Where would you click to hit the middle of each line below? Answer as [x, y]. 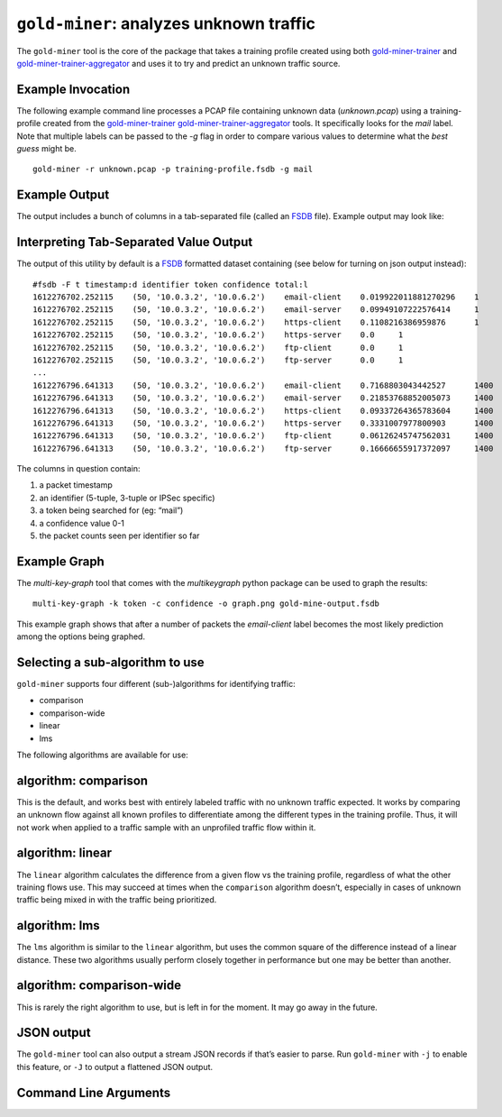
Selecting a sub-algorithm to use [110, 662]
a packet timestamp [76, 485]
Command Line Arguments [94, 1092]
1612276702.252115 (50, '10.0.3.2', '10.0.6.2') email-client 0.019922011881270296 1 [256, 297]
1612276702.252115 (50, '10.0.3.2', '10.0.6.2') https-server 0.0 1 [218, 335]
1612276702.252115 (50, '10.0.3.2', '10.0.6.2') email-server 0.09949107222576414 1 [256, 310]
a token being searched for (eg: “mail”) [111, 510]
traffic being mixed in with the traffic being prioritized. [117, 900]
